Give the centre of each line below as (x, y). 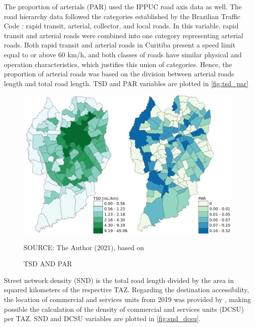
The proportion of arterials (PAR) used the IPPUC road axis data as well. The (123, 6)
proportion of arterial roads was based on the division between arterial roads (119, 74)
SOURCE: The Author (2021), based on (84, 247)
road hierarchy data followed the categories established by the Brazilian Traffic (122, 16)
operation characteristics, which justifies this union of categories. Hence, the (118, 64)
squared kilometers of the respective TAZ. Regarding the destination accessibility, (127, 290)
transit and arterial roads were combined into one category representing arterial (124, 35)
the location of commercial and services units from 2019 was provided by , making (127, 299)
